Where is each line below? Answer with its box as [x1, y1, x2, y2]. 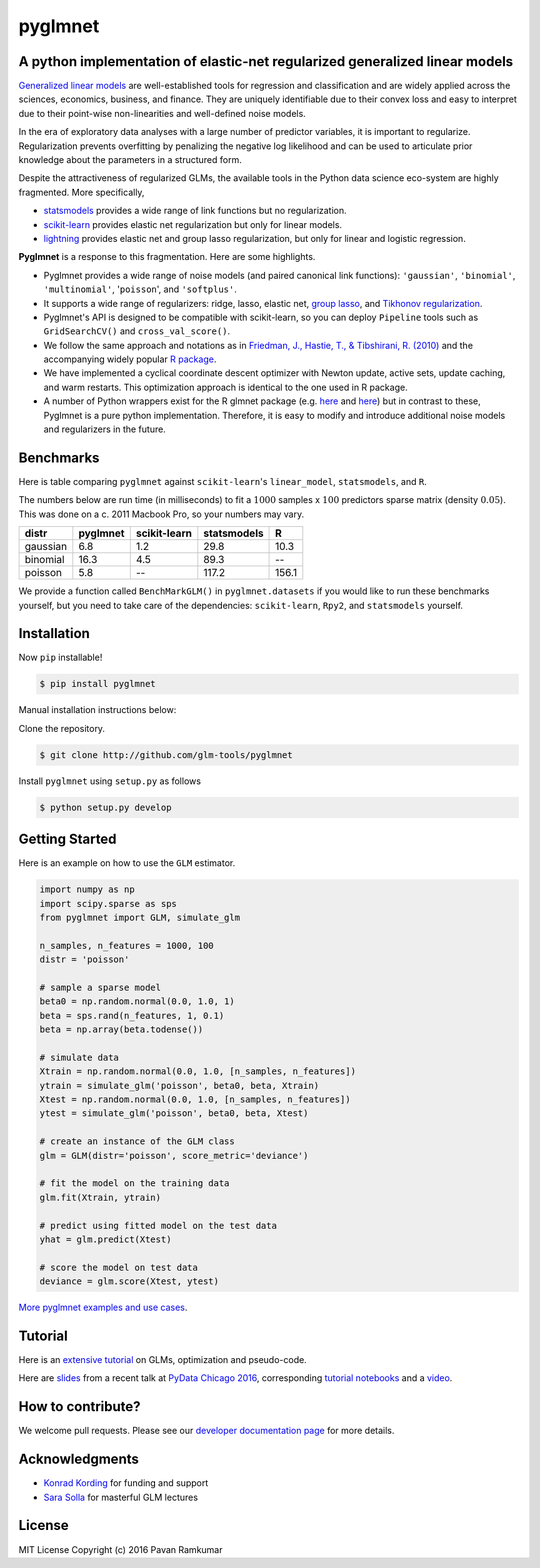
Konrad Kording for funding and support [43, 1477, 209, 1489]
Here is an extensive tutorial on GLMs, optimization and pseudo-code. [18, 1354, 307, 1366]
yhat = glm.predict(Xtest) [39, 1233, 172, 1245]
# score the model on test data [39, 1261, 199, 1273]
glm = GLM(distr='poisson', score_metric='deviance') [39, 1150, 309, 1161]
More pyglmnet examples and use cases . [18, 1301, 188, 1314]
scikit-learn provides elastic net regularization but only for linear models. [43, 218, 343, 230]
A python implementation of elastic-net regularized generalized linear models [18, 53, 514, 70]
